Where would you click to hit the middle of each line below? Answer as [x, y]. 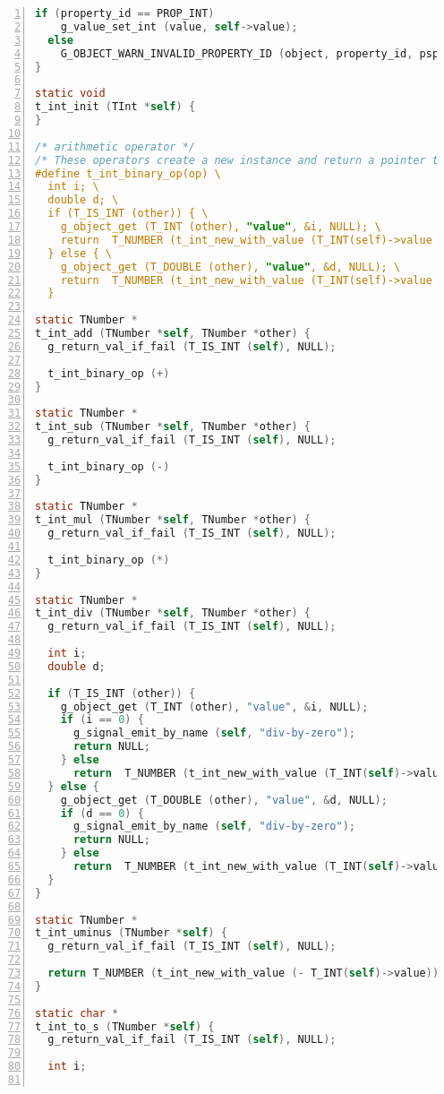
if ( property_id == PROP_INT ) [125, 13]
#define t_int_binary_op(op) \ [128, 173]
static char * [77, 1013]
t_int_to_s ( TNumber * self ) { [125, 1026]
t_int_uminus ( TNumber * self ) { [131, 933]
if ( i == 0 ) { [102, 720]
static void [70, 94]
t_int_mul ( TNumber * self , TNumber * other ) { [173, 520]
